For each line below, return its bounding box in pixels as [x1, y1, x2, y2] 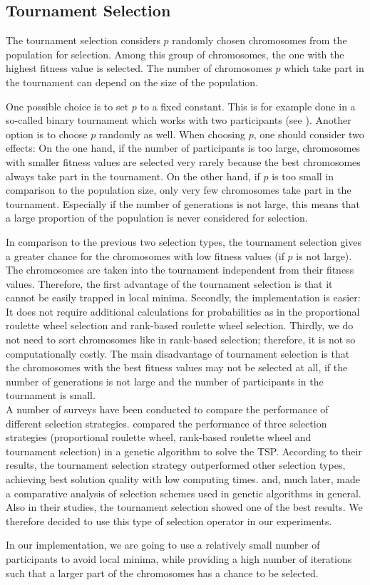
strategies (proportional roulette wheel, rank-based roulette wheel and [6, 430, 312, 445]
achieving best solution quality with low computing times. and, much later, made [6, 472, 360, 487]
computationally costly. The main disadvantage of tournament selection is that [6, 346, 350, 361]
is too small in [272, 168, 334, 183]
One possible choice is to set [6, 98, 129, 113]
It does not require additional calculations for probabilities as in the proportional [6, 304, 360, 319]
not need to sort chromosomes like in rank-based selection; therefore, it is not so [6, 332, 356, 347]
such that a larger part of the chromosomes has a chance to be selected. [6, 565, 319, 580]
